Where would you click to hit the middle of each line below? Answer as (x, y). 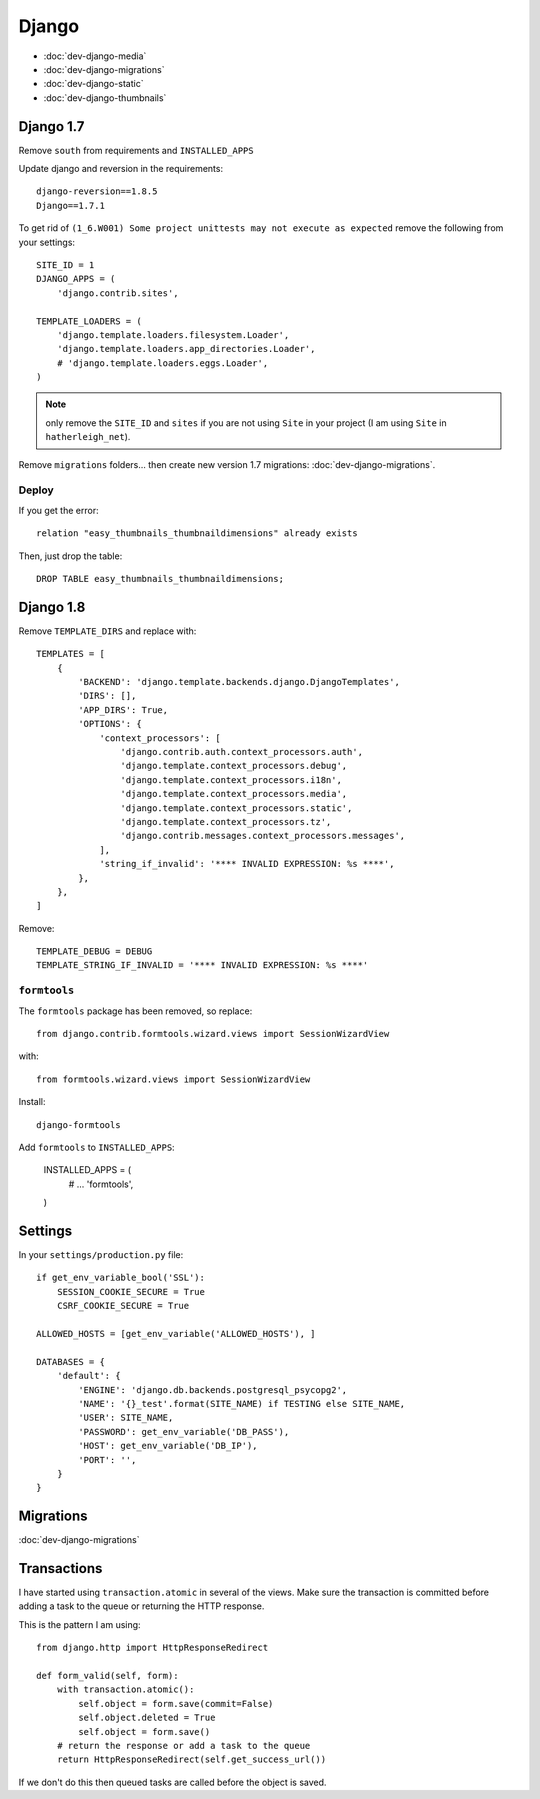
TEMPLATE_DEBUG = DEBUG (94, 951)
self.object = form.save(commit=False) (176, 1703)
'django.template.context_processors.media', (234, 794)
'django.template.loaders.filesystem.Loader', (173, 334)
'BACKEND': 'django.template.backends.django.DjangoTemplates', (239, 682)
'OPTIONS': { (110, 724)
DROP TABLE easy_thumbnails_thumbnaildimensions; (160, 578)
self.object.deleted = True (147, 1718)
